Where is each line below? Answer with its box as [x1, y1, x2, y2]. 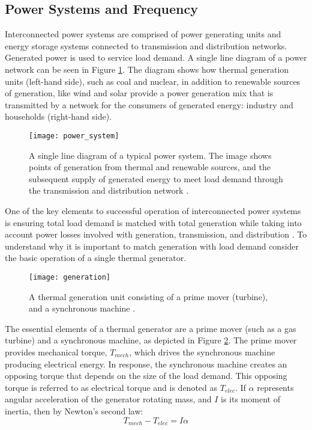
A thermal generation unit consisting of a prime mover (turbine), [29, 290, 268, 303]
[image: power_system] [29, 131, 119, 140]
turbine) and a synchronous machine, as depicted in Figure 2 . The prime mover [5, 334, 297, 346]
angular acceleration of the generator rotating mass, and [5, 393, 212, 405]
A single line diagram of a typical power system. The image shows [29, 149, 272, 161]
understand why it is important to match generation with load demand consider [5, 239, 299, 252]
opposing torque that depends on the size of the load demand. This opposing [5, 369, 287, 382]
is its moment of [221, 393, 280, 405]
